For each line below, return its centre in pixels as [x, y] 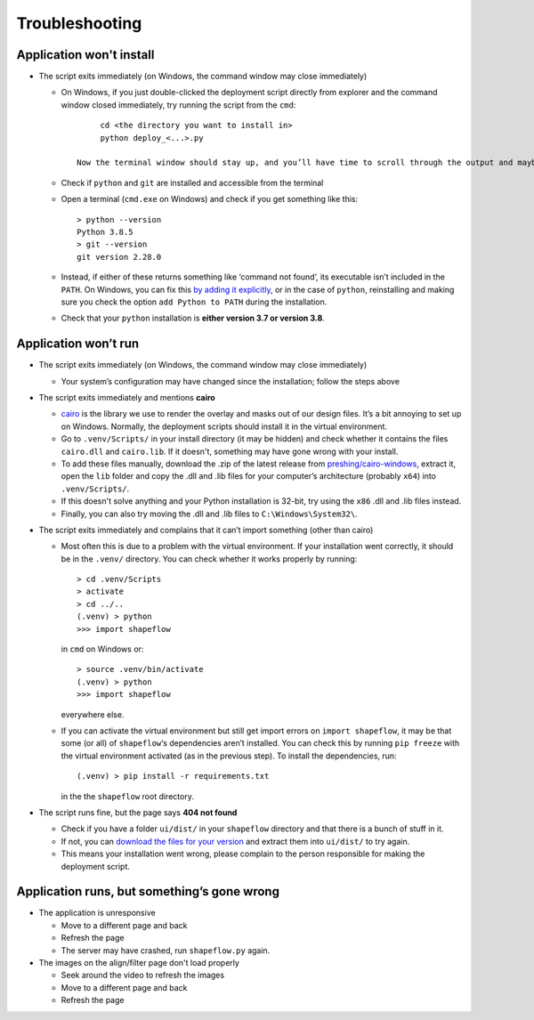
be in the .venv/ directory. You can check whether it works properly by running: [209, 559]
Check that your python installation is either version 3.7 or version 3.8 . [193, 318]
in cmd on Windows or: [102, 649]
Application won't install [85, 55]
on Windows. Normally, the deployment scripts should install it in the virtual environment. [224, 426]
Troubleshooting [79, 23]
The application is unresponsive [97, 913]
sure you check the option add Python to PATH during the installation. [194, 302]
